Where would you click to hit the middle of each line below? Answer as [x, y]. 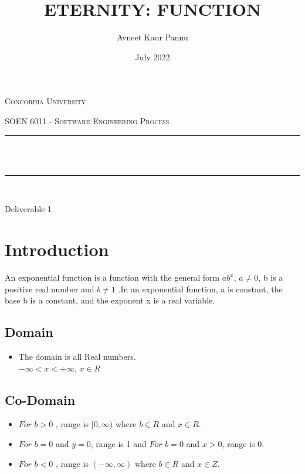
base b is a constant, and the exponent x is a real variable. [110, 300]
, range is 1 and [118, 443]
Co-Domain [40, 399]
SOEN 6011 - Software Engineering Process [87, 120]
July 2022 [152, 57]
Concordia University [45, 101]
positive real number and [50, 289]
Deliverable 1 [28, 209]
